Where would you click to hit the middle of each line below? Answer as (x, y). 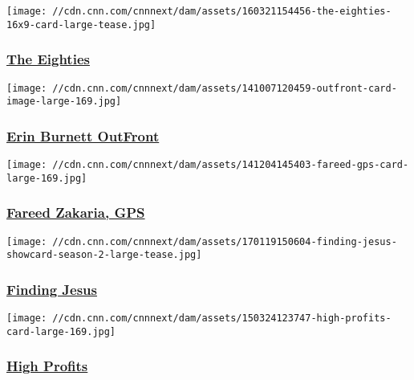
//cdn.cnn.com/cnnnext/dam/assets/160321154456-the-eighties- (222, 11)
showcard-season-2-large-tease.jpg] (104, 255)
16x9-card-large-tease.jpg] (81, 25)
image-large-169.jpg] (64, 102)
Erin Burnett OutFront (83, 135)
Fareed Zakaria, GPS (76, 212)
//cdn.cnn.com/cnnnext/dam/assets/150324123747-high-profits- (222, 319)
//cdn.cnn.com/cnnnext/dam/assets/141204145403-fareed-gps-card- (231, 165)
